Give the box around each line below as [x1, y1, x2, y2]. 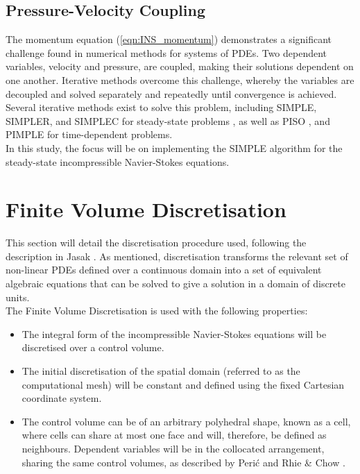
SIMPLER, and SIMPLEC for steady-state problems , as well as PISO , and [6, 113, 330, 128]
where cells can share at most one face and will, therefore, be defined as [22, 428, 327, 442]
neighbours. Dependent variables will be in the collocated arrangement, [22, 441, 325, 455]
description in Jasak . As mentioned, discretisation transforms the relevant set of [6, 248, 348, 263]
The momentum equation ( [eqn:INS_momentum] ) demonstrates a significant [6, 32, 332, 46]
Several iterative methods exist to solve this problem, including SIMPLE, [6, 100, 317, 115]
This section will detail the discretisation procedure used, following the [6, 235, 307, 250]
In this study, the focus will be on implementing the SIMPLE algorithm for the [6, 140, 343, 155]
